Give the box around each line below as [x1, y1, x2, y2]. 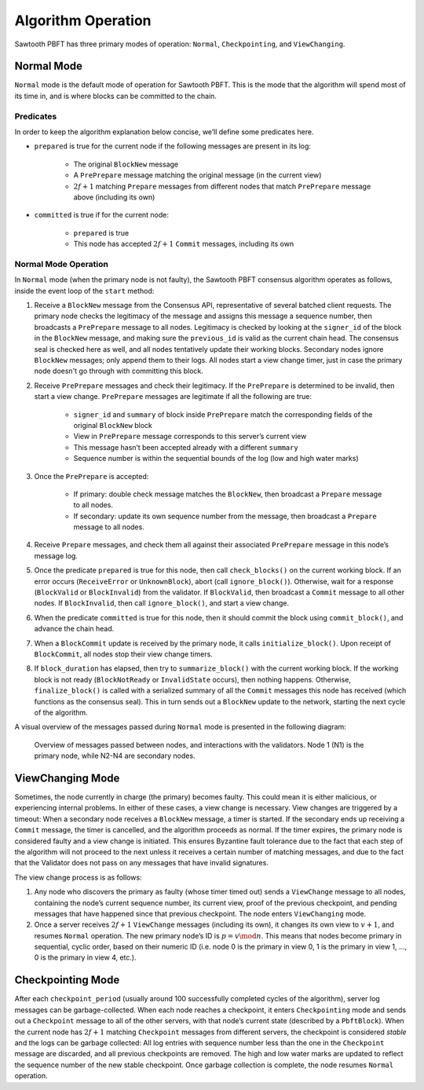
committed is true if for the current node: [34, 210, 169, 220]
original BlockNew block [73, 420, 153, 430]
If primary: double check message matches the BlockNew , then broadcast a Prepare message [73, 489, 382, 499]
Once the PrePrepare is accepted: [34, 471, 149, 481]
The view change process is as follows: [14, 872, 142, 882]
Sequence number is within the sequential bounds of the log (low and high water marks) [73, 454, 359, 463]
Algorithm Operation [14, 12, 152, 29]
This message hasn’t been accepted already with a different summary [73, 442, 298, 452]
